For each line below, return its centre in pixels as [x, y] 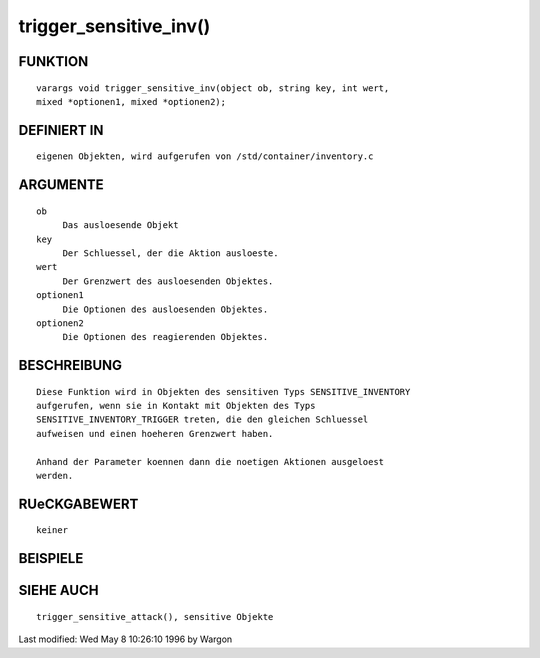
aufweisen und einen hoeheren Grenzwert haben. [155, 433]
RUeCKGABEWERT [78, 503]
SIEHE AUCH [58, 590]
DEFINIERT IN [61, 130]
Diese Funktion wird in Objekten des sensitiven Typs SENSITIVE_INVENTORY [223, 391]
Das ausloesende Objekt [120, 225]
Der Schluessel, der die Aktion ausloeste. [170, 253]
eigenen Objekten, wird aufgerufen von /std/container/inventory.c [205, 156]
